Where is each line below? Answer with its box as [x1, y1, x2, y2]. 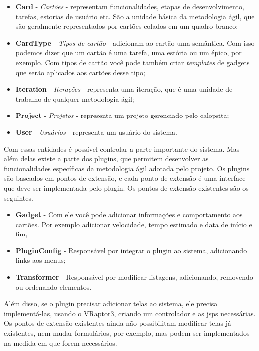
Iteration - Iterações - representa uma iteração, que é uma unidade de [15, 84, 233, 94]
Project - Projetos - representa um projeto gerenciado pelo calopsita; [15, 110, 229, 120]
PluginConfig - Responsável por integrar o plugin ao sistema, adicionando [15, 245, 247, 255]
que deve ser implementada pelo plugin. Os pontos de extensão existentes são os [4, 182, 249, 193]
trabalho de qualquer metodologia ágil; [15, 93, 134, 104]
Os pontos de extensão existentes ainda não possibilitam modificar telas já [4, 318, 231, 328]
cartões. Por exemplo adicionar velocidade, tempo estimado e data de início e [15, 219, 252, 229]
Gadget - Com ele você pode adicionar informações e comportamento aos [15, 209, 243, 220]
